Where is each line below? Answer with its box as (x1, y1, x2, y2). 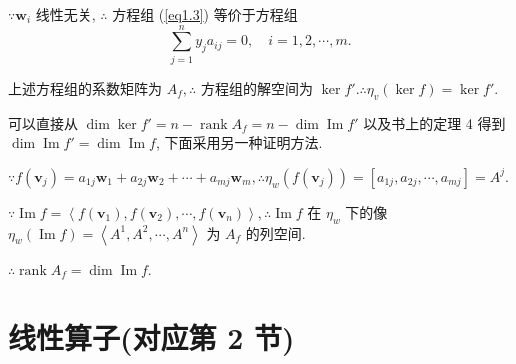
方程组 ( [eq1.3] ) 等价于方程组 (112, 4, 298, 24)
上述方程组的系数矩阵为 (8, 77, 162, 98)
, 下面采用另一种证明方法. (155, 132, 323, 153)
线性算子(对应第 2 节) (8, 317, 295, 358)
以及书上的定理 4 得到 (363, 112, 506, 133)
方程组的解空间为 (200, 77, 313, 98)
